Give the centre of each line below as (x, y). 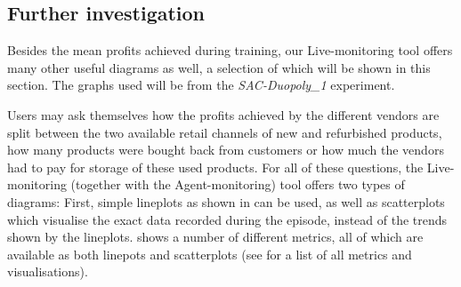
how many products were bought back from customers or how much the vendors (226, 150)
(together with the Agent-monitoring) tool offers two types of (238, 184)
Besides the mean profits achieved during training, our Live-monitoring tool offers (230, 50)
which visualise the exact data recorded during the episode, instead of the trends (227, 219)
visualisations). (48, 271)
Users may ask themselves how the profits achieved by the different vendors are (223, 114)
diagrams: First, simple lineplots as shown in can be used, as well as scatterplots (226, 201)
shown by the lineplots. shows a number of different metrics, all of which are (215, 237)
